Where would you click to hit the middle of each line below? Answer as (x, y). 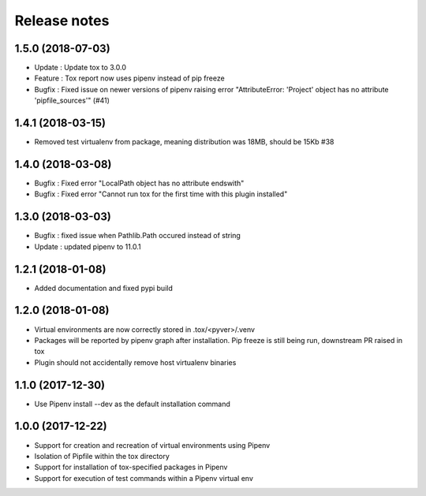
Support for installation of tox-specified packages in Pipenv (131, 467)
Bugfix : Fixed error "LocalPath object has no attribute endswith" (139, 183)
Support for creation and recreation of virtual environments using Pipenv (152, 445)
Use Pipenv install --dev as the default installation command (132, 404)
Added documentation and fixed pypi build (103, 288)
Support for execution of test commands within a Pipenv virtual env (144, 478)
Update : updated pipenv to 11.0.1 (88, 246)
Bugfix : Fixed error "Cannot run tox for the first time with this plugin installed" (161, 194)
